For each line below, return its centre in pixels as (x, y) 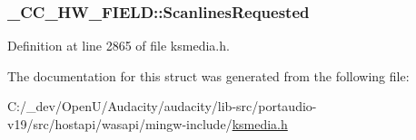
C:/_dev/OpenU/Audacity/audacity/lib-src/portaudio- (162, 106)
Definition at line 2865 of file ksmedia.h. (119, 46)
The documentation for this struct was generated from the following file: (208, 75)
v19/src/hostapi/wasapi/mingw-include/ (120, 124)
